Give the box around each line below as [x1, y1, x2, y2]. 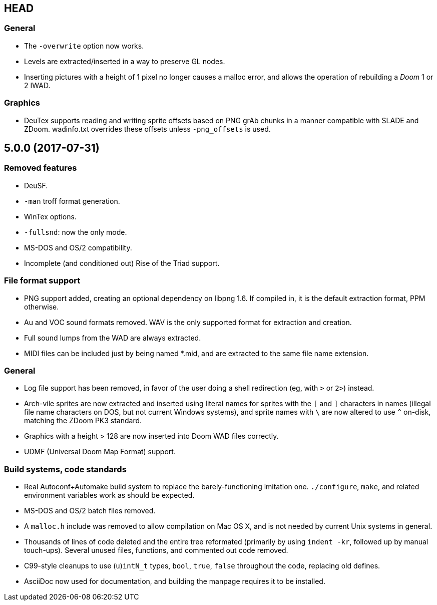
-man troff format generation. [24, 196, 120, 205]
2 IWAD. [24, 81, 51, 90]
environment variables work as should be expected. [24, 491, 195, 500]
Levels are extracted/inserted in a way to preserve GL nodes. [24, 57, 225, 66]
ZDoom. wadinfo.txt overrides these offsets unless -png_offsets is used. [24, 124, 271, 133]
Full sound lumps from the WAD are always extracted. [24, 333, 201, 342]
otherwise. [24, 302, 59, 311]
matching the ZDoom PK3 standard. [24, 416, 142, 425]
